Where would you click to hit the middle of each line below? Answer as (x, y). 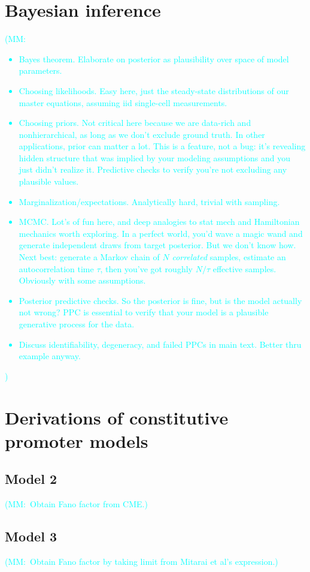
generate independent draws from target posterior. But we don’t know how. (157, 245)
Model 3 (31, 536)
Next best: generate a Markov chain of (89, 257)
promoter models (77, 440)
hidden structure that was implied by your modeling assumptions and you (155, 157)
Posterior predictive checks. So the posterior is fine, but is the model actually (160, 300)
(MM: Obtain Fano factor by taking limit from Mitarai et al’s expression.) (142, 561)
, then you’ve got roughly (146, 268)
